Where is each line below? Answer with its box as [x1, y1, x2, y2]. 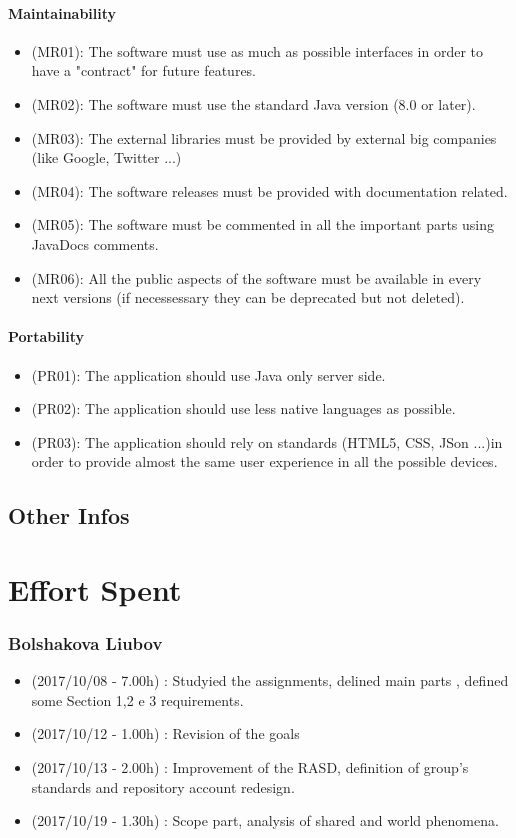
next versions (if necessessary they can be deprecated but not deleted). [31, 287, 465, 308]
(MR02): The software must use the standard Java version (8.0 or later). [31, 93, 476, 114]
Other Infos [8, 500, 130, 531]
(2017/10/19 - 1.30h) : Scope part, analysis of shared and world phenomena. [31, 810, 499, 831]
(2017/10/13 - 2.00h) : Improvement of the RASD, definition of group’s [31, 757, 469, 778]
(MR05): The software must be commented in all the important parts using [31, 214, 495, 235]
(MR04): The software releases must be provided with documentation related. [31, 180, 508, 201]
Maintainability [8, 2, 117, 23]
